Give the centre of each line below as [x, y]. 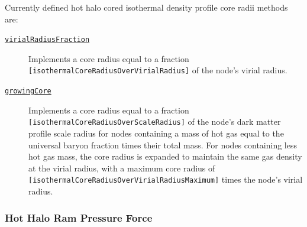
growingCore [28, 91]
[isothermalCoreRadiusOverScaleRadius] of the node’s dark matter [155, 121]
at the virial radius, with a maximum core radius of [122, 168]
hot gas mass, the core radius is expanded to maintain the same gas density [165, 156]
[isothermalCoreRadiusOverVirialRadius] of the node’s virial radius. [158, 70]
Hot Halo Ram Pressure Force [79, 217]
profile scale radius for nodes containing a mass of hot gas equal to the [156, 133]
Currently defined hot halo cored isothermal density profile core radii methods [146, 7]
